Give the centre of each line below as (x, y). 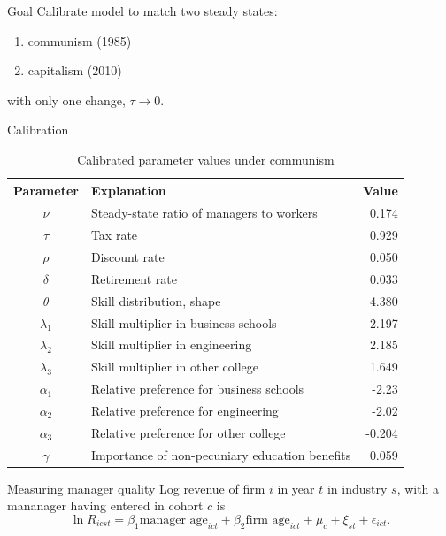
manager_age (173, 520)
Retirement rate (134, 278)
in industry (357, 488)
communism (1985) (80, 40)
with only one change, (66, 100)
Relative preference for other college (188, 432)
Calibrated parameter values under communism (206, 159)
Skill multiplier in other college (175, 367)
